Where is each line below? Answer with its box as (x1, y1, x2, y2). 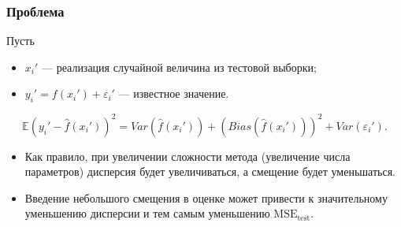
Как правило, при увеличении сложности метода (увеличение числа (24, 147, 351, 164)
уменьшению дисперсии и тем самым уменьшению (24, 205, 270, 221)
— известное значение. (118, 85, 229, 102)
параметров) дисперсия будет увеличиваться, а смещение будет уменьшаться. (24, 163, 395, 180)
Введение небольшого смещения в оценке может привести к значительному (24, 189, 388, 206)
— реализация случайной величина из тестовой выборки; (42, 58, 317, 75)
